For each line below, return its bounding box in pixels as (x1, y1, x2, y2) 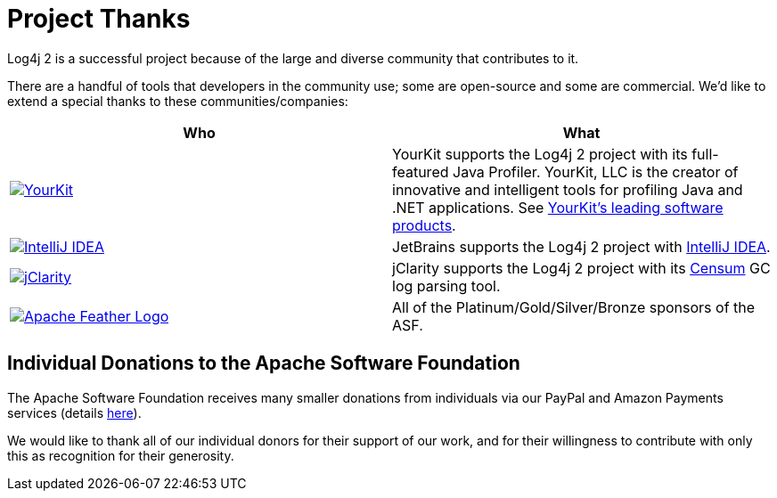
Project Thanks (7, 4, 191, 34)
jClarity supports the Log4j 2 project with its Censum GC (392, 258, 771, 277)
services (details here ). (7, 404, 142, 420)
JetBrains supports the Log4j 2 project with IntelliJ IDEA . (392, 237, 771, 256)
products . (392, 216, 456, 234)
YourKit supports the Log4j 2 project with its (392, 144, 688, 163)
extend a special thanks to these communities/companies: (7, 93, 348, 109)
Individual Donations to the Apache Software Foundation (7, 352, 520, 375)
